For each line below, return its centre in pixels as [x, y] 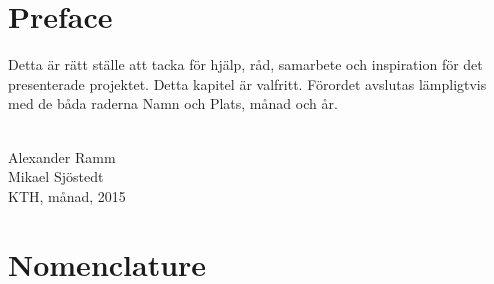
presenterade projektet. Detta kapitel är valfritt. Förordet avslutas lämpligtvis [247, 83]
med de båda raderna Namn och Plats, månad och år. [173, 103]
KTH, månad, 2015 [67, 195]
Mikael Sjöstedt [56, 176]
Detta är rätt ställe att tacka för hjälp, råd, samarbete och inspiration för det [245, 64]
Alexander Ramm [62, 156]
